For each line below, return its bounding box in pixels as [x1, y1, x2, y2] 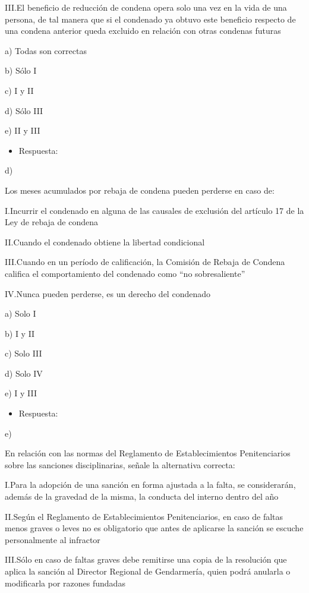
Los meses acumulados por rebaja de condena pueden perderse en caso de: [5, 184, 275, 196]
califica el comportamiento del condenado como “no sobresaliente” [5, 267, 245, 279]
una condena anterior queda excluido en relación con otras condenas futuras [5, 24, 281, 37]
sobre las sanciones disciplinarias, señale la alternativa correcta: [5, 458, 235, 471]
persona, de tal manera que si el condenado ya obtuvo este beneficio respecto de [5, 12, 296, 25]
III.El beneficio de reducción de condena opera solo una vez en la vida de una [5, 1, 287, 13]
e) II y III [5, 124, 40, 137]
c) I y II [5, 84, 34, 96]
